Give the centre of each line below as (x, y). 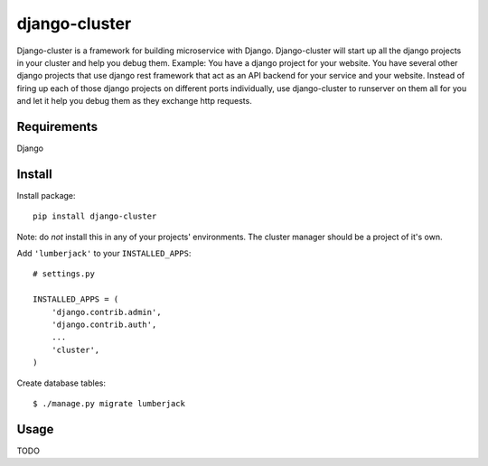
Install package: (46, 195)
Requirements (57, 126)
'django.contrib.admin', (106, 312)
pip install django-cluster (95, 216)
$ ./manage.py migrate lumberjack (109, 403)
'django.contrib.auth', (104, 325)
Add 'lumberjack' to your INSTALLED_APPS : (104, 254)
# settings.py (64, 274)
